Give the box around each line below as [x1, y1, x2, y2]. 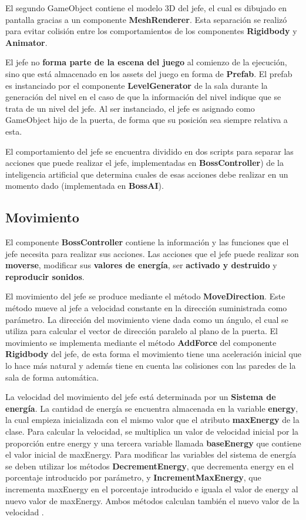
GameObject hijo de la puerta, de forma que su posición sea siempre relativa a [5, 114, 288, 126]
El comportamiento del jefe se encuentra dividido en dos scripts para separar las [5, 145, 294, 157]
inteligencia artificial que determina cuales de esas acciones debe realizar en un [5, 168, 288, 180]
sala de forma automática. [5, 371, 99, 383]
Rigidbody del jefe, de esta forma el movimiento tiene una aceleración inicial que [5, 348, 301, 360]
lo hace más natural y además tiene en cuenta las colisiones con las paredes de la [5, 359, 296, 372]
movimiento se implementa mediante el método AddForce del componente [5, 336, 277, 348]
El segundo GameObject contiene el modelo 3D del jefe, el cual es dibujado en [5, 2, 287, 14]
